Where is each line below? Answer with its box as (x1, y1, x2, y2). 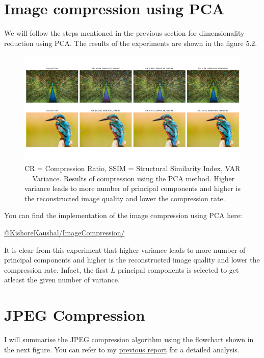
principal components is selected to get (117, 264, 239, 275)
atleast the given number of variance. (4, 274, 120, 285)
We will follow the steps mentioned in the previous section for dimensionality (4, 28, 245, 38)
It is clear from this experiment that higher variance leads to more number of (4, 244, 246, 255)
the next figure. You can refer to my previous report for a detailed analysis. (4, 344, 240, 354)
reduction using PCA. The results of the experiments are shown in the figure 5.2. (4, 37, 257, 48)
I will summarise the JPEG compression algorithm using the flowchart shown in (4, 334, 254, 344)
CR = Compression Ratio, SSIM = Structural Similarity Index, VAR (24, 162, 241, 173)
